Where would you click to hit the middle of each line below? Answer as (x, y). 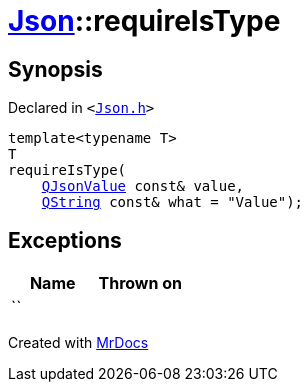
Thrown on (140, 283)
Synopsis (55, 69)
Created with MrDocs (78, 343)
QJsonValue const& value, (143, 186)
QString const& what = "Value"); (172, 202)
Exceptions (65, 240)
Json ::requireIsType (144, 21)
